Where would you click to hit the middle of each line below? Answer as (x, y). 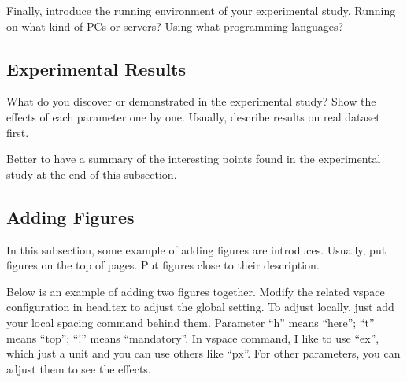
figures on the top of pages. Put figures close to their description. (163, 265)
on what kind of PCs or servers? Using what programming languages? (175, 26)
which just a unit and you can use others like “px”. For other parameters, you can (203, 353)
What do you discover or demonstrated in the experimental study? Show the (191, 101)
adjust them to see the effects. (79, 368)
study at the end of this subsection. (92, 174)
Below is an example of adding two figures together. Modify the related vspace (196, 291)
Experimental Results (96, 68)
